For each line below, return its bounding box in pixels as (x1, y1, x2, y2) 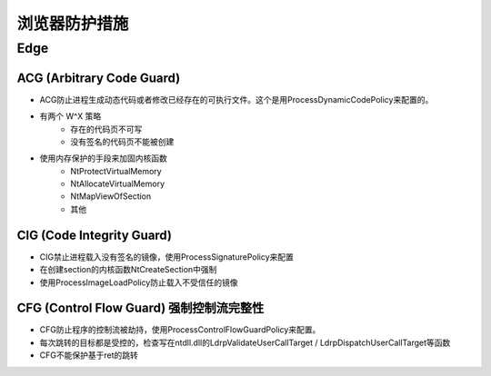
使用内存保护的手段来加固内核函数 (39, 153, 167, 163)
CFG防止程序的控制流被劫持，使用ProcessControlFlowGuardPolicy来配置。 (39, 324, 321, 335)
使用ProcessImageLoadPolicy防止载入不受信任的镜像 (39, 277, 238, 288)
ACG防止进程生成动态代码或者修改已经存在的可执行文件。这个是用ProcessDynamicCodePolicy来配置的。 (39, 94, 434, 104)
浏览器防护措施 (16, 14, 129, 34)
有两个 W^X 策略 (39, 111, 102, 122)
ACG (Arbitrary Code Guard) (16, 70, 181, 85)
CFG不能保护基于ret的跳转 (39, 350, 138, 361)
